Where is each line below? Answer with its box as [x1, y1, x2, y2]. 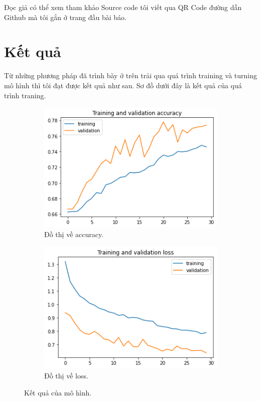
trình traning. [4, 90, 46, 100]
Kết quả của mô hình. [24, 387, 92, 397]
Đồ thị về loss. [44, 370, 88, 380]
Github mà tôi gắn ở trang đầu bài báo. [4, 12, 127, 22]
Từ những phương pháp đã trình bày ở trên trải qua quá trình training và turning [4, 70, 257, 81]
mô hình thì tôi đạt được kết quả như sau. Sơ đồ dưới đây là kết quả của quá [4, 80, 242, 90]
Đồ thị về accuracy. [44, 229, 104, 240]
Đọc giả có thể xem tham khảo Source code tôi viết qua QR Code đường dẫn [4, 2, 242, 12]
